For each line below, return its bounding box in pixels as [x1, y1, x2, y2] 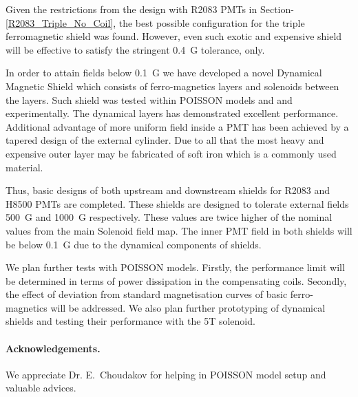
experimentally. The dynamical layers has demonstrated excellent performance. [6, 106, 339, 120]
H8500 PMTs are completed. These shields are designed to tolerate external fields [6, 196, 349, 211]
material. [6, 160, 43, 174]
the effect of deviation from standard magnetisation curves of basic [6, 287, 288, 301]
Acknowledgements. [6, 341, 101, 355]
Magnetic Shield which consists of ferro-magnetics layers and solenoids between [6, 78, 339, 93]
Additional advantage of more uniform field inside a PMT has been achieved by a [6, 119, 349, 133]
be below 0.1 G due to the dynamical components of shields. [6, 237, 262, 251]
